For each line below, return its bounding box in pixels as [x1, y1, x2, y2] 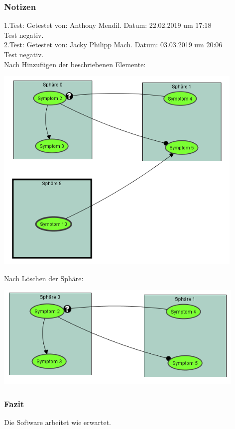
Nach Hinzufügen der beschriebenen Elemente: [4, 59, 146, 69]
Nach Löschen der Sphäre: [4, 273, 84, 283]
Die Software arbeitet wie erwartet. [4, 417, 111, 428]
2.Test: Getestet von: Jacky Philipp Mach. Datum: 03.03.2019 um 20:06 [4, 39, 223, 50]
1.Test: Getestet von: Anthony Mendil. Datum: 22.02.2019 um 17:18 [4, 20, 212, 30]
